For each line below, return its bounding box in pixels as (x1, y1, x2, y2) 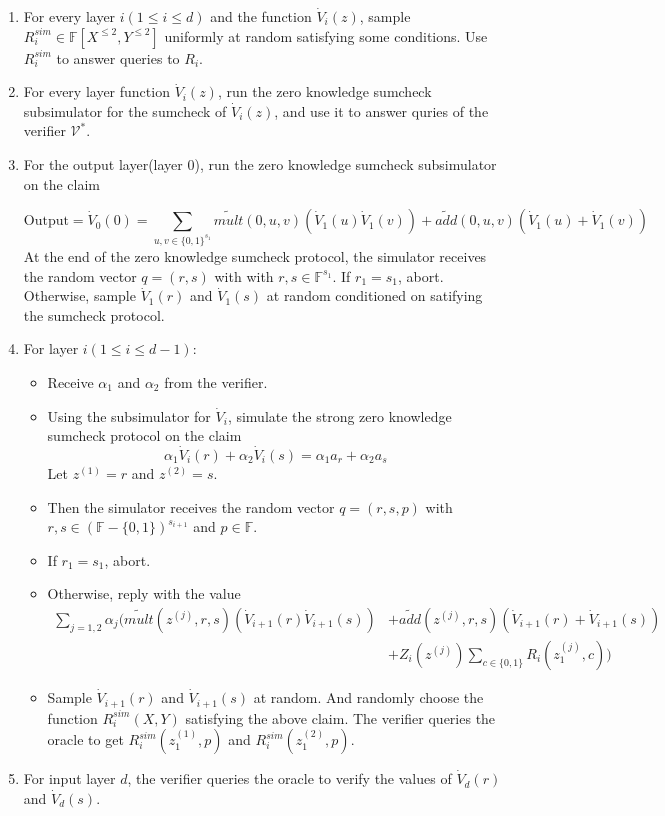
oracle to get (47, 729, 124, 750)
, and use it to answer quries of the (274, 100, 489, 121)
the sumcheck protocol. (23, 304, 165, 325)
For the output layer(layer (23, 153, 183, 174)
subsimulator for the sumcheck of (23, 100, 227, 121)
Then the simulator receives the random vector (47, 496, 335, 517)
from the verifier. (164, 372, 268, 393)
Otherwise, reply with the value (47, 583, 241, 604)
